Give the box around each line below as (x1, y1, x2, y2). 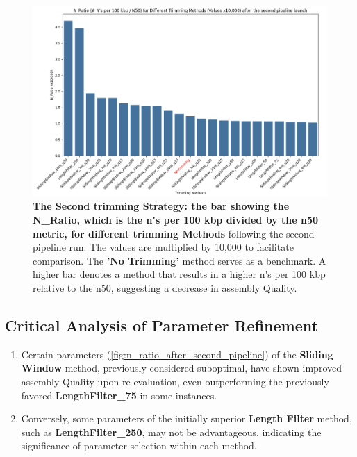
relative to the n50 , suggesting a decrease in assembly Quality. (33, 280, 297, 294)
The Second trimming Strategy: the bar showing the (33, 199, 290, 213)
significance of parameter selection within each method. (21, 438, 257, 453)
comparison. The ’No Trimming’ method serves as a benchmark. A (33, 253, 326, 267)
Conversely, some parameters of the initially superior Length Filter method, (21, 411, 352, 426)
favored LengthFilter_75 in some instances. (21, 388, 217, 402)
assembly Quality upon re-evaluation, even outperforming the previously (21, 374, 329, 388)
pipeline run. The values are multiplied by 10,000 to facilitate (33, 240, 294, 254)
